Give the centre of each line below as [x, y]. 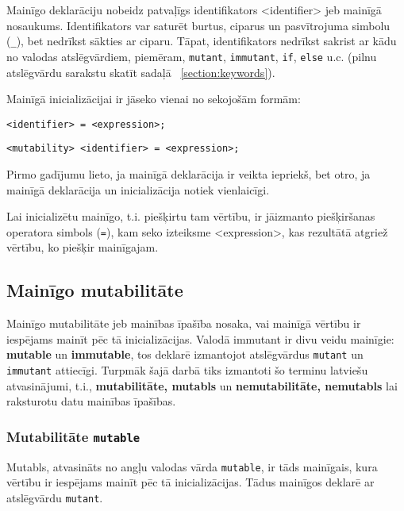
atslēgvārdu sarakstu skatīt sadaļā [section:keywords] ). [141, 72]
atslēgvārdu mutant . [55, 497]
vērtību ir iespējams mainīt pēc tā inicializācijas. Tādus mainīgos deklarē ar [190, 482]
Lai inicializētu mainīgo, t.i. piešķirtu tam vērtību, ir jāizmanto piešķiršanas [191, 216]
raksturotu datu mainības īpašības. [91, 401]
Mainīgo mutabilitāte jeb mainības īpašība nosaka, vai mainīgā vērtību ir [184, 323]
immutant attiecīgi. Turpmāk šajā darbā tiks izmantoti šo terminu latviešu [187, 370]
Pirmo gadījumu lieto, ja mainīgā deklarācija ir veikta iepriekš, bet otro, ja [189, 174]
